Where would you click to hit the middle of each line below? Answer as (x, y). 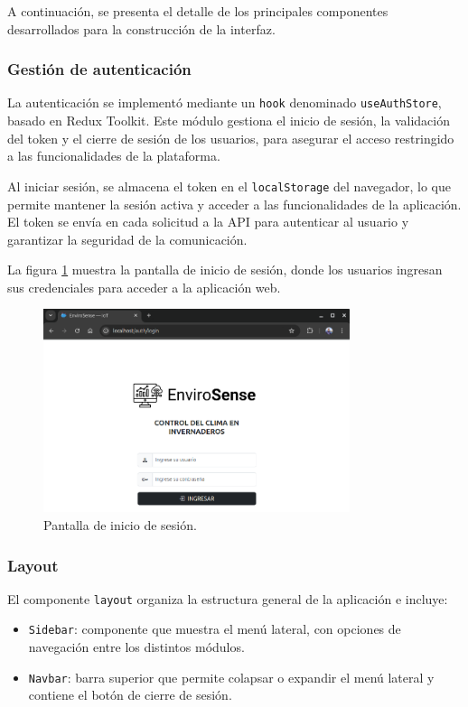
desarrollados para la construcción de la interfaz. (141, 28)
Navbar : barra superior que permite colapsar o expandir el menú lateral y (231, 677)
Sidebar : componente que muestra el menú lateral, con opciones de (215, 629)
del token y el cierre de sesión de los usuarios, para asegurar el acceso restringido (231, 138)
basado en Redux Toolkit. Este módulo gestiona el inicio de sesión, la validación (229, 121)
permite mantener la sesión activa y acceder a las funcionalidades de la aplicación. (234, 204)
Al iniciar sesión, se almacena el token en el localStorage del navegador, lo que (229, 186)
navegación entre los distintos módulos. (136, 647)
